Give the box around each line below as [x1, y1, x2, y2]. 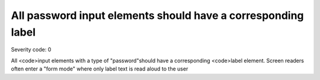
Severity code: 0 [11, 46, 52, 53]
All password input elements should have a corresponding [11, 9, 305, 22]
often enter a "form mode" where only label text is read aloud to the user [11, 65, 188, 72]
